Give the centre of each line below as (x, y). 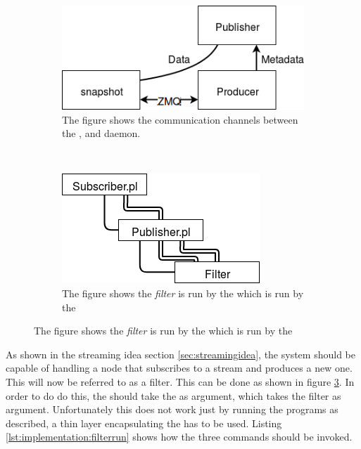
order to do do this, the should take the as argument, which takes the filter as (173, 395)
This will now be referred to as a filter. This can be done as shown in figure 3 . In (180, 382)
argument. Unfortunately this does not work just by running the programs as (172, 409)
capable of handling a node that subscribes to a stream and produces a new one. (179, 368)
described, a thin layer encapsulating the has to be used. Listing (144, 423)
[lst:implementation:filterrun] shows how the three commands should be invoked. (179, 437)
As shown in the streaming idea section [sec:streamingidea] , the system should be (180, 354)
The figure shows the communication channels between (180, 119)
